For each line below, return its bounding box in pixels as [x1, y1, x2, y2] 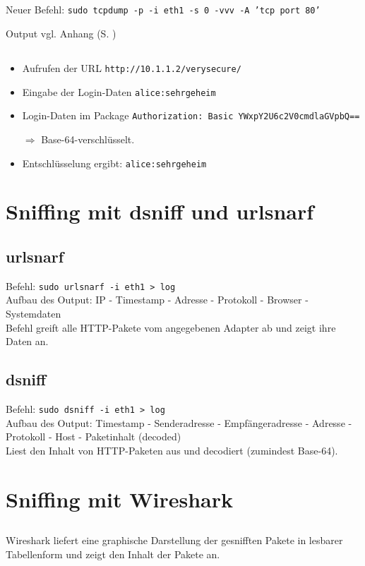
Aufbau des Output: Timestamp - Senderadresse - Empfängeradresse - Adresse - [6, 415, 352, 430]
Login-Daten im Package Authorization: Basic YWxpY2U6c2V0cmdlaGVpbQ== [22, 108, 360, 123]
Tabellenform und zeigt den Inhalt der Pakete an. [6, 546, 220, 561]
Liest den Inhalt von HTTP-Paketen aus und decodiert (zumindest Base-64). [6, 442, 338, 457]
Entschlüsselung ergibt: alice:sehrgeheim [22, 155, 207, 170]
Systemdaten [6, 306, 61, 321]
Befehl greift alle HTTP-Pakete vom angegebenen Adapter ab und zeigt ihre [6, 320, 336, 335]
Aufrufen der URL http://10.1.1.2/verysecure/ [22, 61, 241, 76]
